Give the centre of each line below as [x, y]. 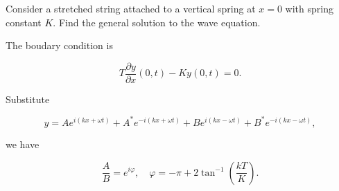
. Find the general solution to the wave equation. [157, 22]
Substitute [28, 99]
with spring [309, 8]
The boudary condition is [59, 45]
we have [23, 144]
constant [24, 22]
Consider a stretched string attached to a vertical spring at [131, 8]
